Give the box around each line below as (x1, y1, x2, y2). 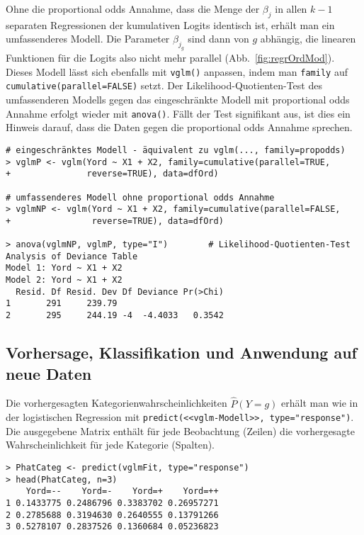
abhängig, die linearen (260, 31, 356, 46)
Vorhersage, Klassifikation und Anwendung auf (6, 342, 357, 364)
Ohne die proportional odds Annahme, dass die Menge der (6, 1, 260, 16)
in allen (275, 1, 307, 16)
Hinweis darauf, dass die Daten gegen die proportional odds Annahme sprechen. (6, 120, 353, 135)
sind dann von (188, 31, 249, 46)
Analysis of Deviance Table (6, 251, 138, 261)
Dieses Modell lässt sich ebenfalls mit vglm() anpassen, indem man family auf (6, 64, 348, 79)
